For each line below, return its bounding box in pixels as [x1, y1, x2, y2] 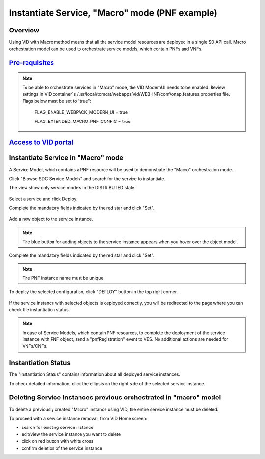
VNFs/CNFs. [22, 343, 48, 349]
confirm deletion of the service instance [21, 445, 103, 451]
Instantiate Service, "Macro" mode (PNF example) [9, 7, 218, 18]
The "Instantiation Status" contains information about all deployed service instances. [9, 371, 181, 377]
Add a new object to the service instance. [9, 216, 93, 222]
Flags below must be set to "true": [22, 98, 92, 104]
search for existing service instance [21, 425, 94, 430]
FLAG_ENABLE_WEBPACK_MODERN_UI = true [34, 109, 128, 115]
